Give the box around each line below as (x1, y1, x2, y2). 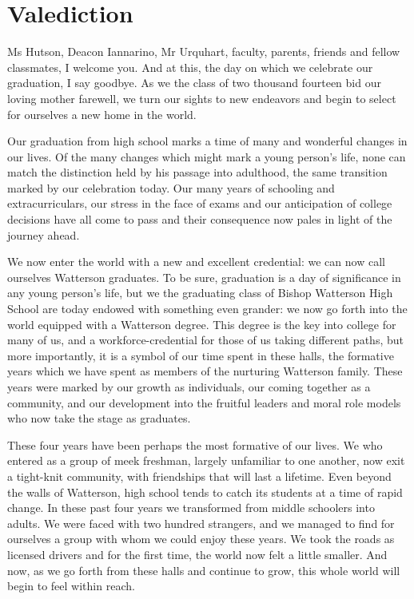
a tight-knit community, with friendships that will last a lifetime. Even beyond (7, 467, 392, 484)
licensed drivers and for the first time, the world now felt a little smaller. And (7, 545, 388, 562)
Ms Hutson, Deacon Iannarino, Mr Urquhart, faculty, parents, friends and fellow (7, 43, 400, 60)
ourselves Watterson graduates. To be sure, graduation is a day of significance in (7, 268, 401, 285)
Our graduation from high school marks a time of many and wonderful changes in (7, 133, 408, 149)
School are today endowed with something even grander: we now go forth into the (7, 300, 408, 317)
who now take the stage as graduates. (7, 410, 191, 426)
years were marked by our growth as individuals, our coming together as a (7, 379, 371, 395)
